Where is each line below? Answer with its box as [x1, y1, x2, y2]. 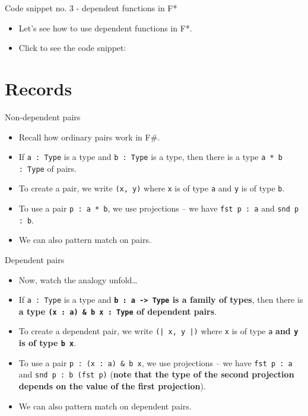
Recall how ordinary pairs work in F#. [18, 130, 160, 143]
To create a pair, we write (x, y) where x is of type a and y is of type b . [18, 182, 285, 194]
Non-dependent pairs [5, 110, 81, 123]
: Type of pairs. [18, 162, 77, 174]
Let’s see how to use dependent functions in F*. [18, 21, 192, 34]
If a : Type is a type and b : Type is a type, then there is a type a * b [18, 151, 283, 163]
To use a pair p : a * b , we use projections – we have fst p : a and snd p [18, 202, 299, 215]
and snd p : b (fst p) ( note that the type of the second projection [18, 368, 294, 380]
